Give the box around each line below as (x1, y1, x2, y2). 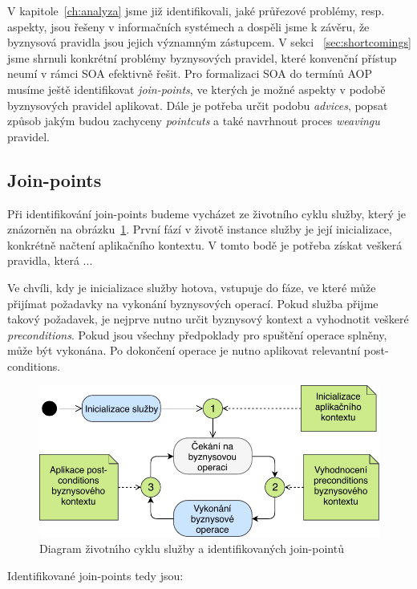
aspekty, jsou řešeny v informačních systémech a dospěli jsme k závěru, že (7, 18, 370, 35)
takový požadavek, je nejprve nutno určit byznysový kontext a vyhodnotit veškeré (7, 311, 409, 327)
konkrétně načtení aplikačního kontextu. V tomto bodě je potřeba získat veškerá (7, 236, 403, 253)
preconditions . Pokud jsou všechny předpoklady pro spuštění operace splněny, (7, 326, 387, 343)
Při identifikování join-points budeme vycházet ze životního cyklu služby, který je (7, 205, 407, 221)
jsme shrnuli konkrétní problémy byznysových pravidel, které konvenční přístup (7, 49, 397, 66)
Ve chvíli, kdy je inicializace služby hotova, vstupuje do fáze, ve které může (7, 278, 376, 295)
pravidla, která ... (7, 252, 93, 269)
